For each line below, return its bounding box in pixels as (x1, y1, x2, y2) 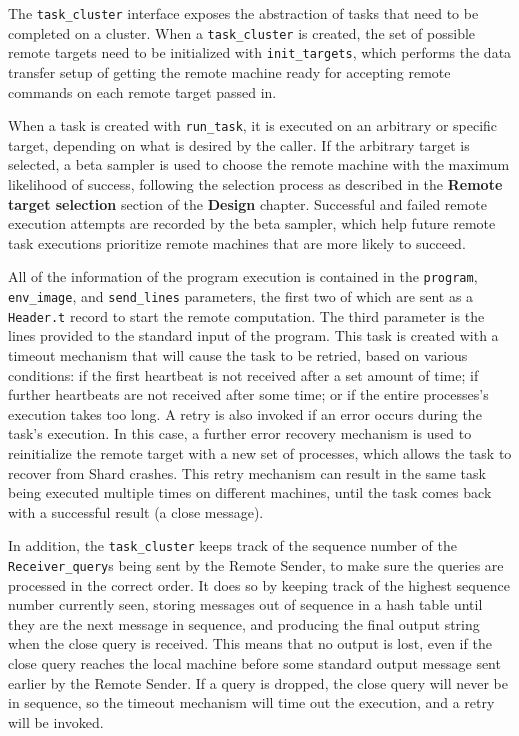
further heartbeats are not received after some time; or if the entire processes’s (8, 384, 489, 405)
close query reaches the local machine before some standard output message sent (8, 652, 501, 673)
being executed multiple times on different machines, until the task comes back (8, 482, 492, 503)
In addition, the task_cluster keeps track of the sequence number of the (8, 535, 457, 556)
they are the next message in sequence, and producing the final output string (8, 613, 480, 634)
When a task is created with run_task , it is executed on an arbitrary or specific (8, 115, 498, 136)
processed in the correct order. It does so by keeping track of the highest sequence (8, 574, 510, 595)
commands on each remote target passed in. (8, 81, 277, 102)
